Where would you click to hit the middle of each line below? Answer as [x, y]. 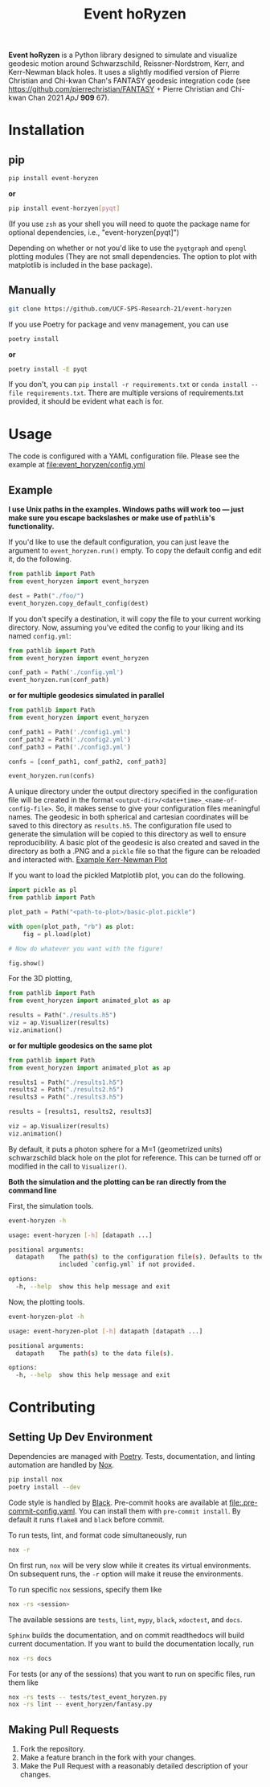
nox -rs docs [30, 1658]
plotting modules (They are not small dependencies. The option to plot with [133, 256]
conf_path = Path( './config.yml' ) [66, 672]
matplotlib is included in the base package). [80, 265]
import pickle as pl [43, 890]
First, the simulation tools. [51, 1206]
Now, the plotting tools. [47, 1302]
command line [33, 1190]
